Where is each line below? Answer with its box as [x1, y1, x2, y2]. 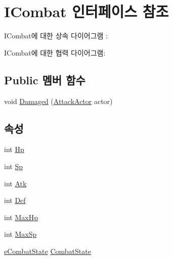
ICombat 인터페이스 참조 [4, 1, 169, 22]
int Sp [4, 161, 23, 171]
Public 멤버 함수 [4, 72, 85, 87]
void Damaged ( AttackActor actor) [4, 95, 113, 106]
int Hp [4, 144, 24, 154]
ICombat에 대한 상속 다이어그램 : [4, 30, 108, 41]
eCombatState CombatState [4, 245, 91, 256]
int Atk [4, 178, 27, 188]
